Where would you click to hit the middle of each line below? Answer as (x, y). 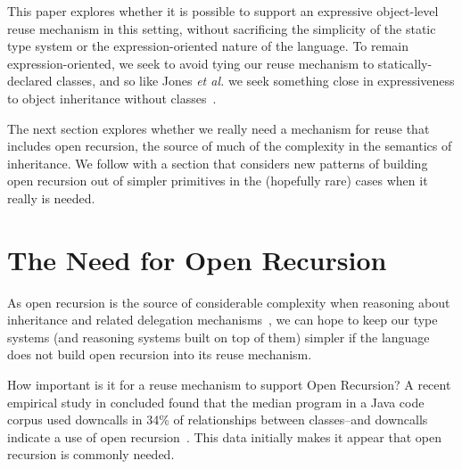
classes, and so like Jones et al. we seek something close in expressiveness (256, 81)
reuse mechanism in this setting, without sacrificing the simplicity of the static (222, 28)
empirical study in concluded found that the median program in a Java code (216, 402)
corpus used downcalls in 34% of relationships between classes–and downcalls (218, 420)
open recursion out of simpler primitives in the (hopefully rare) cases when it (218, 181)
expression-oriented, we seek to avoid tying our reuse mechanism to (191, 63)
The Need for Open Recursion (197, 259)
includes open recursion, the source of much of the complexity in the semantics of (230, 146)
